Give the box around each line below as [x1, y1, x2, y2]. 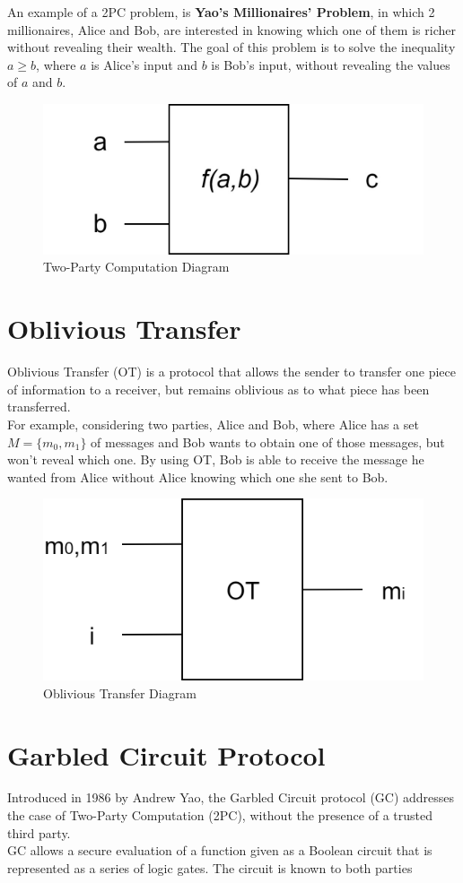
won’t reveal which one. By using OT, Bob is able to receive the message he [7, 450, 424, 469]
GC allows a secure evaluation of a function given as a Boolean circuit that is [7, 841, 432, 860]
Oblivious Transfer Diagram [43, 683, 197, 702]
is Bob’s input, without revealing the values [211, 55, 450, 74]
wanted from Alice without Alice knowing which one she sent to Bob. [7, 467, 389, 486]
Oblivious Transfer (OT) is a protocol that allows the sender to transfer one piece [7, 362, 457, 381]
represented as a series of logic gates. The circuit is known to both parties [7, 858, 413, 877]
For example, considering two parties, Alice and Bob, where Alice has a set [7, 414, 419, 433]
